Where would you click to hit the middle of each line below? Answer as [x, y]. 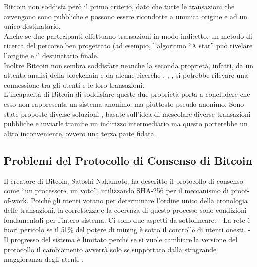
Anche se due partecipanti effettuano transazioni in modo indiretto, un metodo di [128, 36]
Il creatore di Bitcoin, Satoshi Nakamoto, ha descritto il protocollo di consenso [124, 181]
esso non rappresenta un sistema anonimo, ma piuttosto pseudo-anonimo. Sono [124, 104]
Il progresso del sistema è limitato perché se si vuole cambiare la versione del [121, 239]
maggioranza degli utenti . [44, 259]
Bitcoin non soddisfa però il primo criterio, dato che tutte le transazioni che [119, 6]
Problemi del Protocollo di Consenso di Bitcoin [128, 160]
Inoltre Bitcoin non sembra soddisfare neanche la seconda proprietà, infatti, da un [129, 65]
